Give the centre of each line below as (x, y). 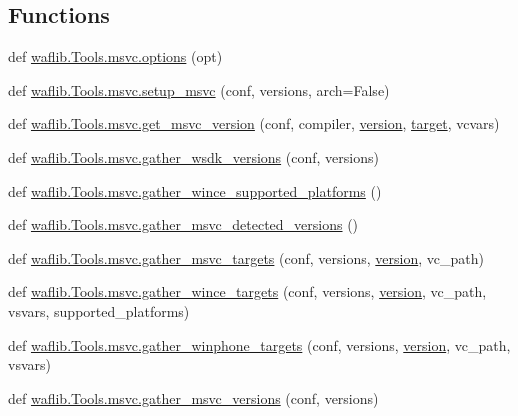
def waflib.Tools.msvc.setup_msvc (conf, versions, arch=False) (199, 89)
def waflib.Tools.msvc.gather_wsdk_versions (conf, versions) (193, 156)
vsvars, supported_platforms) (99, 310)
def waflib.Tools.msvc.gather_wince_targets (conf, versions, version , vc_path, (247, 291)
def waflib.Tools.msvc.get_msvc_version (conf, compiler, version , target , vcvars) (254, 123)
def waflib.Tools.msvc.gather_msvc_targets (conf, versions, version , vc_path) (246, 257)
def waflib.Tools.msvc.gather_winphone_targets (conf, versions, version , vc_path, (259, 344)
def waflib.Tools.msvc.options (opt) (115, 56)
